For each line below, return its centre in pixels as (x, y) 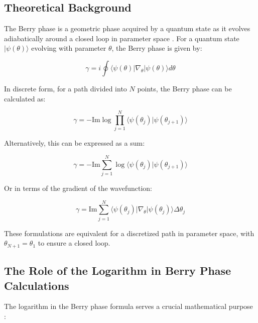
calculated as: (25, 98)
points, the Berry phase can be (184, 88)
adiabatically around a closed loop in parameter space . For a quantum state (122, 38)
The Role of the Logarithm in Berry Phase (118, 271)
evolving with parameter (69, 48)
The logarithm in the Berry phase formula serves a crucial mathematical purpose (128, 306)
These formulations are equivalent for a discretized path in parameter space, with (129, 233)
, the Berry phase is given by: (157, 48)
